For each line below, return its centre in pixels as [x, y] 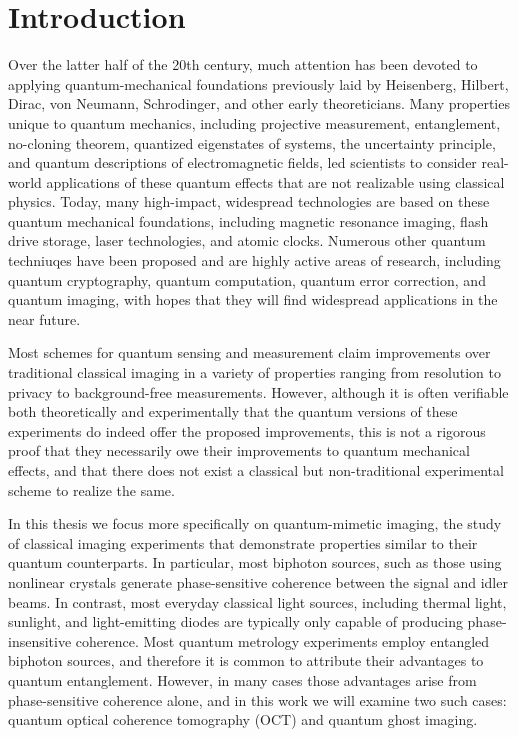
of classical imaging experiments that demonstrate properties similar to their [243, 542]
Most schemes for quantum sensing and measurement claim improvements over [249, 352]
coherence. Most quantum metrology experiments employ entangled [282, 640]
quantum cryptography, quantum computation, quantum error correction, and [247, 279]
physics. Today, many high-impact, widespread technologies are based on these [249, 201]
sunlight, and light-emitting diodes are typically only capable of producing [235, 621]
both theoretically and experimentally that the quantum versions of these [233, 411]
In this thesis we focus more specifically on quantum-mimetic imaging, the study [255, 523]
